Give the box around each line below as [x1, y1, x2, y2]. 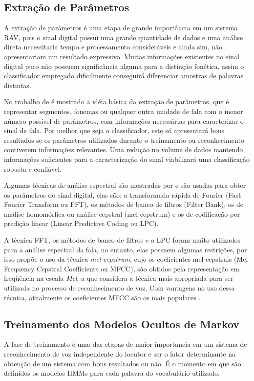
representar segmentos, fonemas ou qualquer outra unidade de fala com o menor [4, 106, 243, 116]
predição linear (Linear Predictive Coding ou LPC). [4, 218, 159, 228]
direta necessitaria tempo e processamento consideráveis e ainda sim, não [4, 42, 223, 52]
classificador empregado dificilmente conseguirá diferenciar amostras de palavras [4, 70, 243, 81]
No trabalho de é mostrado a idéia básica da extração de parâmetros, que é [4, 96, 229, 107]
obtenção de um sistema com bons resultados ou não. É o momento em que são [4, 358, 241, 368]
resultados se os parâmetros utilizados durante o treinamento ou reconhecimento [4, 134, 244, 145]
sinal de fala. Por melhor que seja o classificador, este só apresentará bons [4, 125, 225, 135]
